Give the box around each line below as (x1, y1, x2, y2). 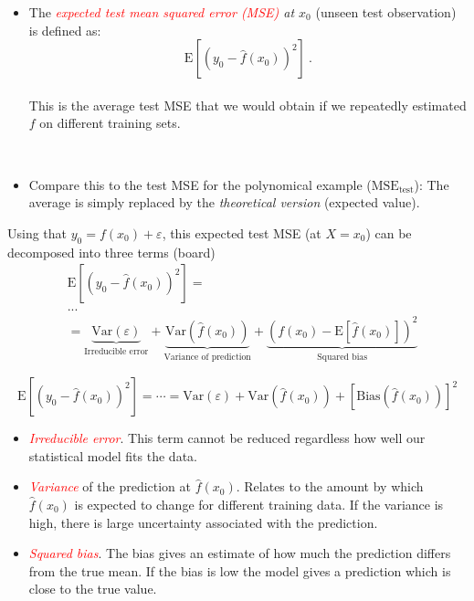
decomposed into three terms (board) (7, 242, 216, 261)
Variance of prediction (163, 352, 251, 362)
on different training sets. (39, 113, 181, 132)
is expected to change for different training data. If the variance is (74, 494, 444, 513)
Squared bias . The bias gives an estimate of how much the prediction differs (28, 543, 451, 563)
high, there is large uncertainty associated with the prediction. (28, 512, 378, 532)
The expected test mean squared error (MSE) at (28, 3, 295, 21)
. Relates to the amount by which (236, 477, 424, 496)
